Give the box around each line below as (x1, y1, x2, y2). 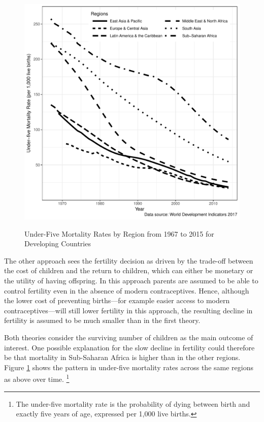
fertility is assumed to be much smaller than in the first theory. (4, 315, 201, 326)
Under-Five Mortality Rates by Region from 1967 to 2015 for (24, 228, 214, 239)
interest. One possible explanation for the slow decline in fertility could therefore (4, 342, 255, 352)
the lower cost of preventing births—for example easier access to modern (4, 295, 230, 306)
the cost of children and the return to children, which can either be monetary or (4, 265, 253, 276)
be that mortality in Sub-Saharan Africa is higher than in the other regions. (4, 352, 241, 363)
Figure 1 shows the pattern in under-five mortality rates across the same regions (4, 362, 253, 372)
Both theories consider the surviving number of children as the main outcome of (4, 332, 253, 342)
